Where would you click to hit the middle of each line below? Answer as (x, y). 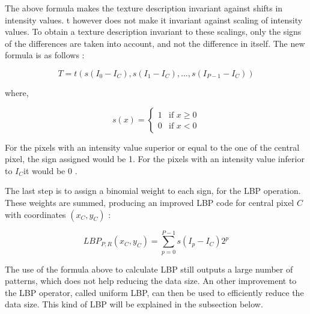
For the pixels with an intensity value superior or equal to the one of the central (152, 147)
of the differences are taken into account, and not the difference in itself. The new (155, 43)
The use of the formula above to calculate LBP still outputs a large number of (149, 269)
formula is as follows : (45, 55)
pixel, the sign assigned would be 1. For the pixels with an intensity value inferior (155, 159)
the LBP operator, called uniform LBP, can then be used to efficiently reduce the (154, 292)
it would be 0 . (50, 170)
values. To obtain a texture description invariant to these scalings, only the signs (153, 32)
